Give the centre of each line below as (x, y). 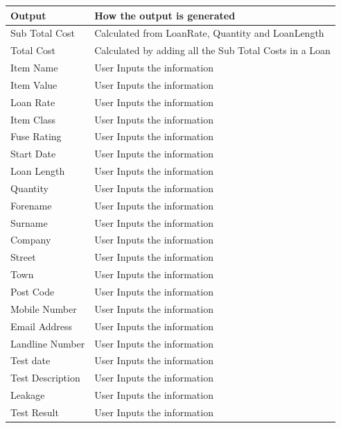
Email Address (42, 326)
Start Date (33, 154)
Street (23, 257)
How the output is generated (165, 15)
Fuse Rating (36, 136)
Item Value (34, 84)
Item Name (34, 68)
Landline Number (48, 343)
